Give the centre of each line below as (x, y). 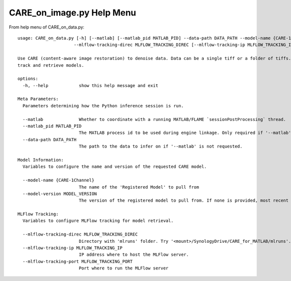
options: (28, 79)
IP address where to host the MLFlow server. (134, 255)
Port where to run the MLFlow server (124, 268)
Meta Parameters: (38, 99)
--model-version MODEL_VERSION (60, 194)
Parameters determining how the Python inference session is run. (103, 106)
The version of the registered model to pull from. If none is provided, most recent (184, 200)
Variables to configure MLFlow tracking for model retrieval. (98, 221)
